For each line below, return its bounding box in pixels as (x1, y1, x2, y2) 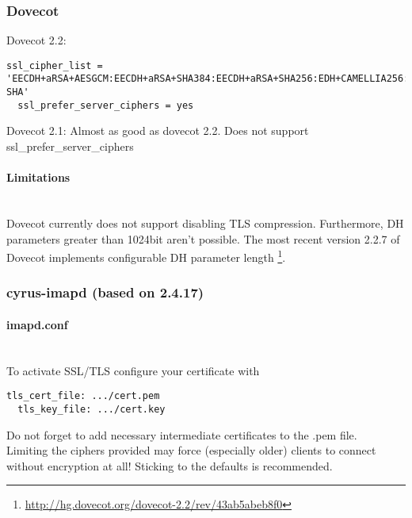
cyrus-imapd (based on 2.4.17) (6, 282, 204, 302)
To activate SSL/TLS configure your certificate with (6, 362, 260, 378)
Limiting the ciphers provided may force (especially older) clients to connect (6, 442, 376, 459)
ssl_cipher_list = (6, 59, 103, 71)
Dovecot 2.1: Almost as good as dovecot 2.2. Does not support (6, 122, 309, 139)
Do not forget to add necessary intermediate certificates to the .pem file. (6, 426, 357, 443)
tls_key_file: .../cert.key (17, 403, 166, 415)
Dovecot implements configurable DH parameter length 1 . (6, 247, 286, 265)
